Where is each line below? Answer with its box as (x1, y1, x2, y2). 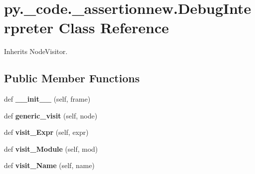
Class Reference (58, 17, 169, 38)
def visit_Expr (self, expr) (4, 127, 89, 137)
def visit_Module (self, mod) (4, 143, 98, 154)
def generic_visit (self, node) (4, 110, 98, 120)
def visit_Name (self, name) (4, 160, 95, 171)
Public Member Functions (4, 70, 140, 86)
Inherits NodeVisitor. (4, 46, 68, 57)
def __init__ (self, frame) (4, 94, 91, 104)
